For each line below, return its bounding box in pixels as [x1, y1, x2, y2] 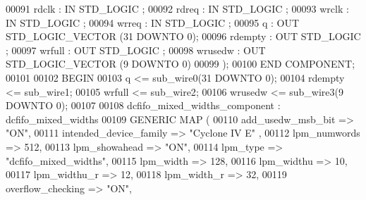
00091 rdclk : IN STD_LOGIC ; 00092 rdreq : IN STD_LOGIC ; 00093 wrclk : [6, 1, 349, 15]
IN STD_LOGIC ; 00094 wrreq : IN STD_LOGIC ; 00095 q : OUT [6, 15, 300, 30]
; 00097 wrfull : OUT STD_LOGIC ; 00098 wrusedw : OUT [6, 42, 266, 57]
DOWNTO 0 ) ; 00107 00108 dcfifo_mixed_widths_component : [6, 98, 281, 113]
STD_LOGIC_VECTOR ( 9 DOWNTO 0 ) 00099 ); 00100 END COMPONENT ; [6, 56, 355, 71]
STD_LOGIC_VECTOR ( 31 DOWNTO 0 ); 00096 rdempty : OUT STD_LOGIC [6, 29, 361, 44]
